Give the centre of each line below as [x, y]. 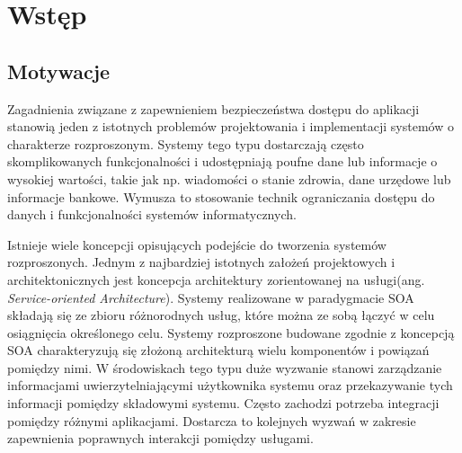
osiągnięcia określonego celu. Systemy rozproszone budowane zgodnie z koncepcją [231, 332]
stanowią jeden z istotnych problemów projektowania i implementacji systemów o [231, 126]
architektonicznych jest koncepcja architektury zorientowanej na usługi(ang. [216, 279]
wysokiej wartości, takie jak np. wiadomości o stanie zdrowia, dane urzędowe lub [229, 178]
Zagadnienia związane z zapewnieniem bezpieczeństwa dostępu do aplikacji [213, 108]
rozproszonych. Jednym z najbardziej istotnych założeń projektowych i [201, 262]
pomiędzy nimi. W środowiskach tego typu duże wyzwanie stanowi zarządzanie [225, 367]
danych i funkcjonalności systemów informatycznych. [152, 214]
